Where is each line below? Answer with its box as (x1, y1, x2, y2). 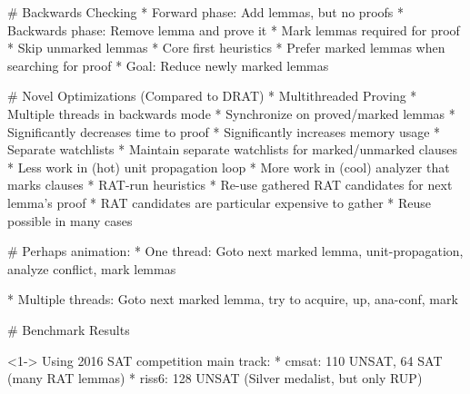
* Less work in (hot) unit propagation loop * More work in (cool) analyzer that (7, 157, 450, 176)
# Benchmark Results (7, 320, 130, 339)
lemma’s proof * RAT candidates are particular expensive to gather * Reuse (7, 192, 431, 212)
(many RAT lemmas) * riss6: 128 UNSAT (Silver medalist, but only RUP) (7, 369, 423, 388)
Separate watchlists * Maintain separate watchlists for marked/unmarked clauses (7, 140, 457, 159)
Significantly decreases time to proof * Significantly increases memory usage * (7, 122, 441, 141)
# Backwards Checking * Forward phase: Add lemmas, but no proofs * (7, 3, 405, 21)
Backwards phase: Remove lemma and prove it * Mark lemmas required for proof (7, 20, 460, 39)
